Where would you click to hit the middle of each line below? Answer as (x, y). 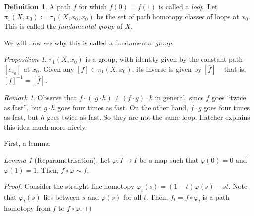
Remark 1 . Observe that (41, 97)
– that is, (232, 68)
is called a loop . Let (188, 6)
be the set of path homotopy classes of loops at (168, 16)
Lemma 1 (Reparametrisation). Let (57, 159)
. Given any (56, 68)
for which (93, 6)
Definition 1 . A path (37, 6)
